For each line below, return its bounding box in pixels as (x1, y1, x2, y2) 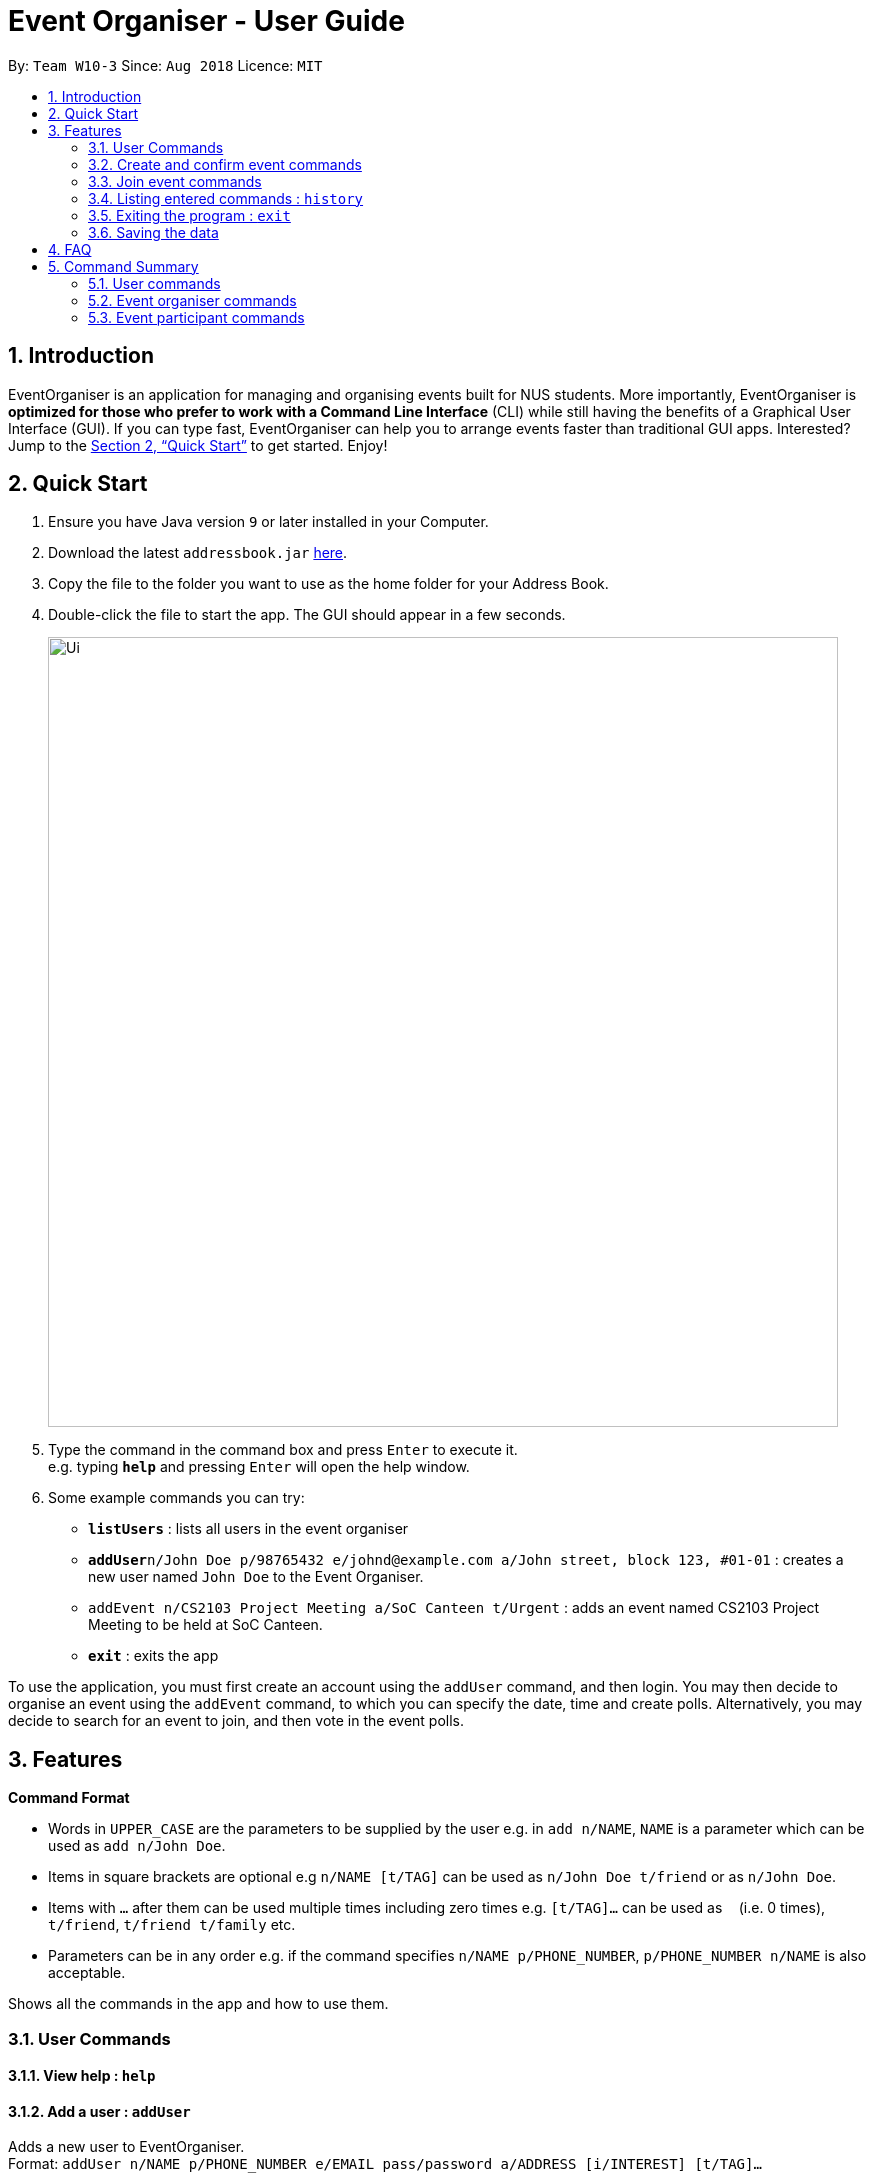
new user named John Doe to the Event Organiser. (88, 1568, 424, 1586)
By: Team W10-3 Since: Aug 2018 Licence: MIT (8, 56, 323, 74)
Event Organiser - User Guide (8, 4, 405, 38)
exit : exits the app (88, 1647, 219, 1665)
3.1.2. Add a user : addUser (8, 2102, 191, 2120)
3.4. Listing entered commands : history (88, 189, 364, 207)
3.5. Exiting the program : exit (88, 206, 291, 224)
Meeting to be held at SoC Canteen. (88, 1616, 323, 1634)
